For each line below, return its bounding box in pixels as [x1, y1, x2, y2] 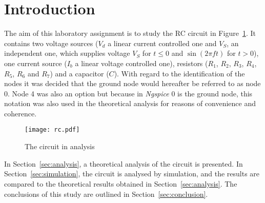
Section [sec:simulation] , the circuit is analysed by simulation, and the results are [4, 168, 260, 179]
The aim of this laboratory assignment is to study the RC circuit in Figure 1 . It [4, 28, 256, 38]
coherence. [4, 108, 37, 118]
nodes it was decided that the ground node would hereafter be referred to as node [4, 78, 261, 89]
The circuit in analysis [25, 141, 95, 152]
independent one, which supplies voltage [4, 48, 130, 58]
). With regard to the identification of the [114, 68, 245, 78]
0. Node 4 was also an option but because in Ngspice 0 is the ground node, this [4, 88, 253, 98]
